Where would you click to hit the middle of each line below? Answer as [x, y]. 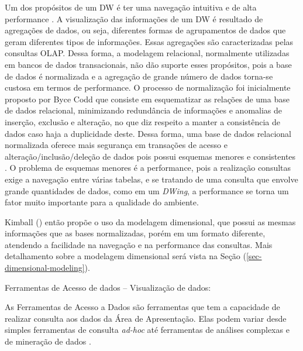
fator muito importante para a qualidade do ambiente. [102, 202]
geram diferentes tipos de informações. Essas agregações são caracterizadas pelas [149, 41]
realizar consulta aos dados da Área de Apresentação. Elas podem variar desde [146, 318]
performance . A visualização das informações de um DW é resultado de [134, 18]
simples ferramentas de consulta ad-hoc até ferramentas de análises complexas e [147, 330]
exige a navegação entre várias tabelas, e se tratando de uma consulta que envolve [151, 179]
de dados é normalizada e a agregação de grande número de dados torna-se [139, 76]
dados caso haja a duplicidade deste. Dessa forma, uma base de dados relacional [148, 133]
